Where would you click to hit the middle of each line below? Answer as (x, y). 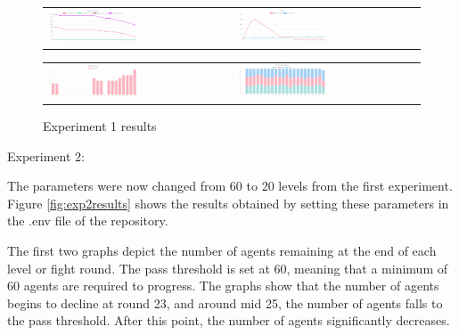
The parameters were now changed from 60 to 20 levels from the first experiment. (230, 186)
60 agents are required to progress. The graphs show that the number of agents (223, 286)
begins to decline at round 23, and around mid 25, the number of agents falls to (225, 302)
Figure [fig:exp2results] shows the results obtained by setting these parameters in (228, 203)
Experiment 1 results (100, 126)
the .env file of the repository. (88, 221)
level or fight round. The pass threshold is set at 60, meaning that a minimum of (227, 268)
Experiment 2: (46, 155)
